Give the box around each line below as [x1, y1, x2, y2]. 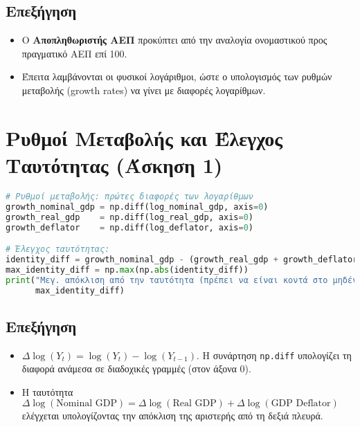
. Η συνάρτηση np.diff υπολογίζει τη [197, 347, 352, 362]
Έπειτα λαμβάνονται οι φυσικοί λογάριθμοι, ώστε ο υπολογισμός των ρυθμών [21, 69, 332, 84]
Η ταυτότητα [21, 384, 73, 399]
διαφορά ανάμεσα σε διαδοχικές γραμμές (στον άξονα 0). [21, 361, 251, 376]
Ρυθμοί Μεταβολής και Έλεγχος [6, 123, 283, 152]
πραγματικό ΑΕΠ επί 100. [21, 46, 127, 60]
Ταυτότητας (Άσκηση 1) [6, 150, 223, 179]
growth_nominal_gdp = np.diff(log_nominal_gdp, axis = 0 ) [6, 201, 269, 212]
